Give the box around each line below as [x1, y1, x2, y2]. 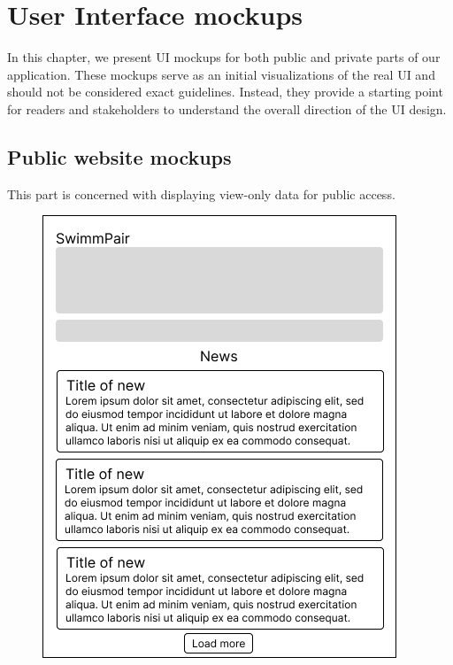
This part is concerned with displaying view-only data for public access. [7, 184, 395, 203]
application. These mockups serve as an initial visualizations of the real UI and [7, 65, 435, 83]
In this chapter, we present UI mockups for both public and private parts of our [7, 48, 441, 66]
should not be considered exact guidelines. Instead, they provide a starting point [7, 82, 443, 101]
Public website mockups [7, 143, 232, 170]
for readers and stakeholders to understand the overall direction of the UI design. [7, 99, 447, 118]
